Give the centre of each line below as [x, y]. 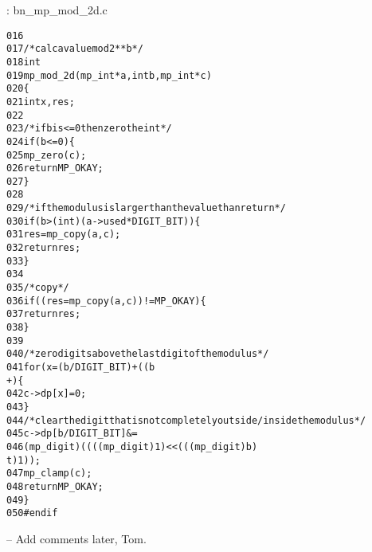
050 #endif [32, 513]
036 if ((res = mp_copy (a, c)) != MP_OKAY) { [106, 301]
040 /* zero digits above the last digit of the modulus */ [138, 354]
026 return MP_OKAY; [55, 168]
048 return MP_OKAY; [55, 486]
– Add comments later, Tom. [76, 538]
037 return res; [44, 314]
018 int [23, 62]
